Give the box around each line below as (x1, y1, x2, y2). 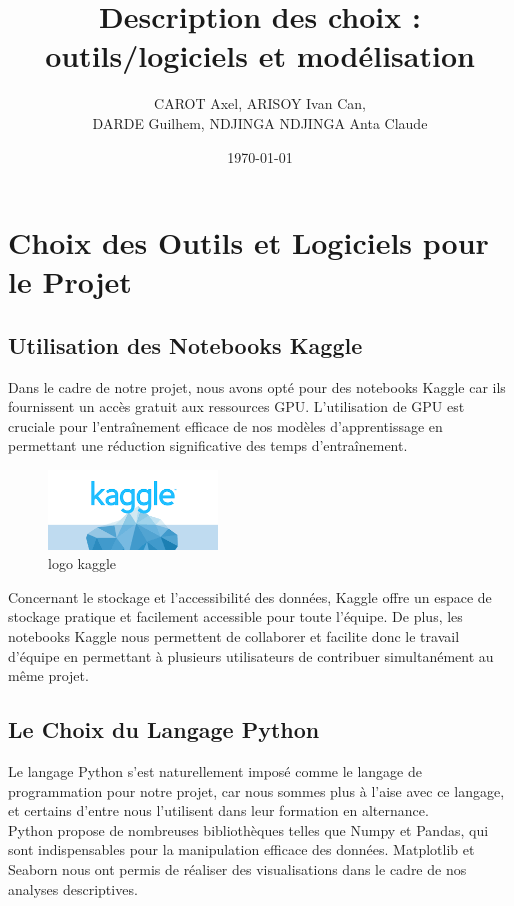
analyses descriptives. (8, 878, 138, 899)
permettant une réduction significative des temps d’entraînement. (8, 435, 408, 456)
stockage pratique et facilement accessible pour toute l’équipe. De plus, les (8, 606, 463, 627)
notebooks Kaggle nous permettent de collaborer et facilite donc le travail (8, 626, 460, 647)
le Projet (8, 261, 132, 302)
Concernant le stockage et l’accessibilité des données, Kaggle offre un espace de (8, 586, 492, 607)
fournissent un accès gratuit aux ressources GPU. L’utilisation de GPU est (8, 396, 465, 417)
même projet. (8, 665, 89, 686)
